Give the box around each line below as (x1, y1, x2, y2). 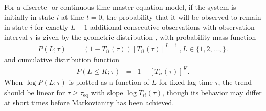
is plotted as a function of (69, 77, 149, 87)
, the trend (218, 77, 252, 87)
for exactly (35, 21, 69, 32)
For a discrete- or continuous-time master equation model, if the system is (4, 2, 236, 12)
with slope (91, 86, 123, 97)
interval (4, 31, 28, 42)
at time (61, 11, 84, 22)
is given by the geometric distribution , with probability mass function (35, 31, 256, 42)
